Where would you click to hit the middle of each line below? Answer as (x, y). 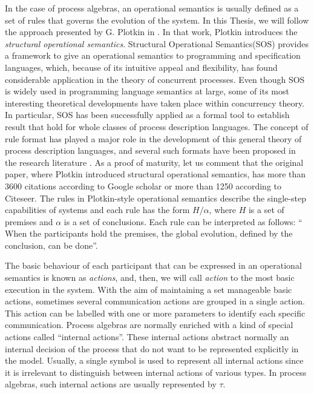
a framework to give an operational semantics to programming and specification (153, 55)
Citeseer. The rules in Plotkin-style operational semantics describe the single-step (155, 198)
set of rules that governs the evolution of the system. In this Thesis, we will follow (157, 20)
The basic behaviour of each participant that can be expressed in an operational (153, 265)
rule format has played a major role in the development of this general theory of (153, 138)
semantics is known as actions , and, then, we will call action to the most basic (150, 277)
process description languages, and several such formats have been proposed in (150, 150)
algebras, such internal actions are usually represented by (111, 384)
